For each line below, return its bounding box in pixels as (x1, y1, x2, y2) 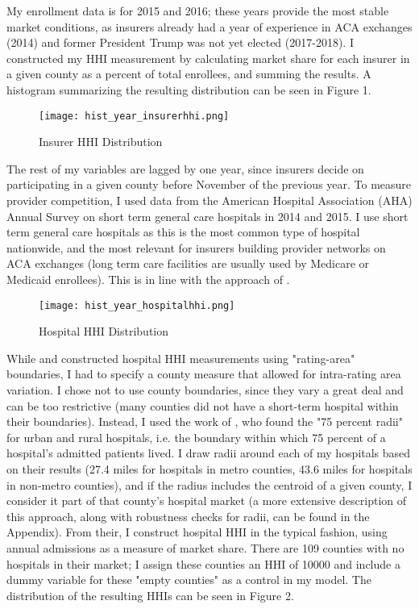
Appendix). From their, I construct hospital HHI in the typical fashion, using (6, 523, 388, 540)
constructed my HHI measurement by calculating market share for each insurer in (6, 49, 410, 66)
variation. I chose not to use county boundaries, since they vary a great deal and (6, 382, 404, 398)
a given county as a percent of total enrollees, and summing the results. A (6, 65, 371, 82)
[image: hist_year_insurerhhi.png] (39, 110, 230, 122)
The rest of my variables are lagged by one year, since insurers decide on (6, 160, 364, 177)
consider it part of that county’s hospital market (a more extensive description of (6, 492, 407, 509)
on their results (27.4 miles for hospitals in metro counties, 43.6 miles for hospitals (6, 460, 413, 477)
